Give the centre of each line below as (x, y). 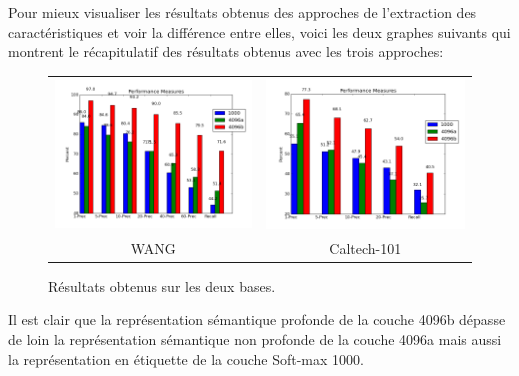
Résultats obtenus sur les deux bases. (162, 285)
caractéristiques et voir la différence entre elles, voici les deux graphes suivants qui (259, 31)
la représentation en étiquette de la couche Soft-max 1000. (186, 358)
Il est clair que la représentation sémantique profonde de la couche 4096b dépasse (257, 319)
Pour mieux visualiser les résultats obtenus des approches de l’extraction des (242, 12)
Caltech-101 (365, 247)
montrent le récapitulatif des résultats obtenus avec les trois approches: (226, 51)
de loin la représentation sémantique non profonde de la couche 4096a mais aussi (255, 339)
